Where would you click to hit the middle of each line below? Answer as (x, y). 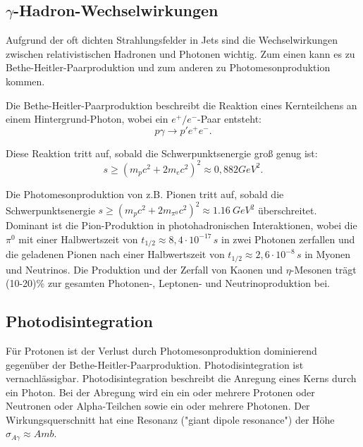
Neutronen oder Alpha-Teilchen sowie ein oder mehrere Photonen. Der (158, 406)
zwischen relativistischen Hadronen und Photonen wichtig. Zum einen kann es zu (180, 53)
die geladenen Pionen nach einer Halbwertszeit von (115, 254)
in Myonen (328, 254)
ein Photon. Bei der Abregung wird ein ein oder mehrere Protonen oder (160, 392)
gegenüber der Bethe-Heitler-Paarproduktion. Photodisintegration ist (155, 364)
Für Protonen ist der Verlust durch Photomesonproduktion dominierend (161, 350)
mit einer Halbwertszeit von (78, 239)
